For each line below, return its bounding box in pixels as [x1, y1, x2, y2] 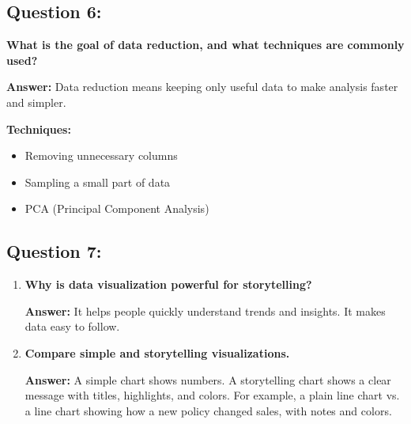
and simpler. [6, 93, 66, 110]
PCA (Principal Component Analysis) [25, 200, 209, 217]
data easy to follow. [25, 318, 120, 335]
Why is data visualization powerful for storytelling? [25, 276, 312, 293]
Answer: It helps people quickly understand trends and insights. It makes [25, 302, 386, 319]
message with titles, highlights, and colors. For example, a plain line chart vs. [25, 387, 400, 403]
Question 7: [6, 239, 102, 263]
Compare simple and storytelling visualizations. [25, 344, 290, 361]
